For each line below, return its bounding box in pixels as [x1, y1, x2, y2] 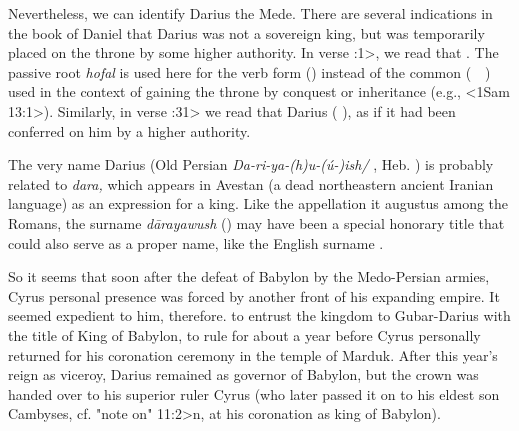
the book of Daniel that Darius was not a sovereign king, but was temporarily [8, 22, 485, 43]
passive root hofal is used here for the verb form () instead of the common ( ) [8, 61, 491, 82]
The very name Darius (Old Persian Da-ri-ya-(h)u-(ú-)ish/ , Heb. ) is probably [8, 154, 494, 175]
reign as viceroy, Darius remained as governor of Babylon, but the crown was [8, 364, 479, 385]
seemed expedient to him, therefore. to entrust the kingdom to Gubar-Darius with [8, 305, 511, 326]
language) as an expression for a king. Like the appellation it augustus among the [8, 193, 509, 214]
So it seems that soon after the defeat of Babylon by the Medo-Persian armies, [8, 266, 490, 287]
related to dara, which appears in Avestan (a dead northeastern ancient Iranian [8, 173, 494, 194]
